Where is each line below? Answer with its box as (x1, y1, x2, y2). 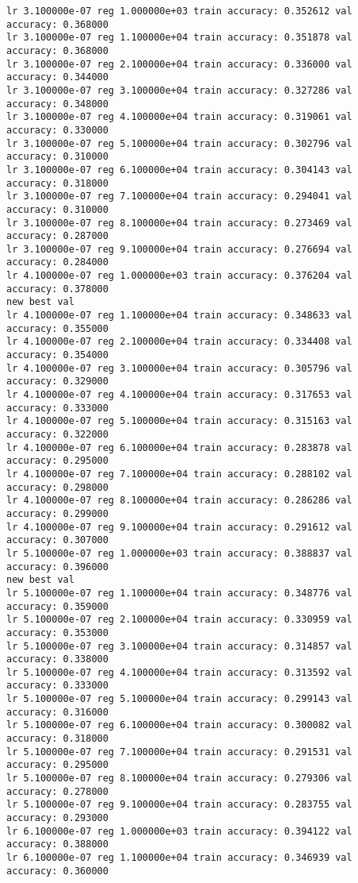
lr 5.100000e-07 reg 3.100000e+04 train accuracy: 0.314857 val (6, 640, 352, 652)
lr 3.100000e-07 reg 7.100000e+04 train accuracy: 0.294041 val (6, 191, 352, 202)
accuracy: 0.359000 (6, 600, 109, 612)
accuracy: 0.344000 (6, 71, 109, 83)
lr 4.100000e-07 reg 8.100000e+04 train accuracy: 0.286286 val (6, 495, 352, 507)
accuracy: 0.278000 (6, 785, 109, 797)
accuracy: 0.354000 (6, 349, 109, 361)
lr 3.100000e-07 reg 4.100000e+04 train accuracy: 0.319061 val (6, 111, 352, 123)
